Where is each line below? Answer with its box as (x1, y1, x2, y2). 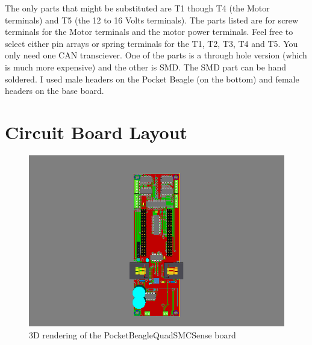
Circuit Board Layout (5, 119, 188, 144)
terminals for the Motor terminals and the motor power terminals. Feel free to (5, 25, 293, 38)
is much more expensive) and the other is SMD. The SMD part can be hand (5, 60, 287, 73)
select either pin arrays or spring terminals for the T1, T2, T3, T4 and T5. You (5, 37, 298, 49)
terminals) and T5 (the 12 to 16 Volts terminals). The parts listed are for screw (5, 13, 299, 26)
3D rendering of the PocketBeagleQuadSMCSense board (29, 328, 236, 341)
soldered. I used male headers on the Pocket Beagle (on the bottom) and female (5, 72, 299, 85)
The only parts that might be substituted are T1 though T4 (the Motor (5, 2, 270, 14)
